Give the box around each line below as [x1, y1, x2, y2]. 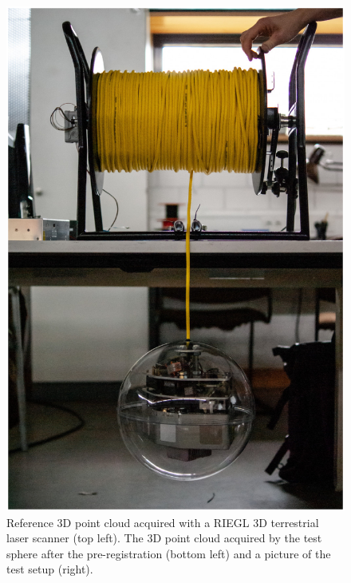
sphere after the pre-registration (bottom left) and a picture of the [6, 545, 331, 561]
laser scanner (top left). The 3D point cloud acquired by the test [6, 529, 322, 546]
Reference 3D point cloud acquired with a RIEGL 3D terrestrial [6, 514, 319, 530]
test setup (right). [6, 561, 93, 577]
